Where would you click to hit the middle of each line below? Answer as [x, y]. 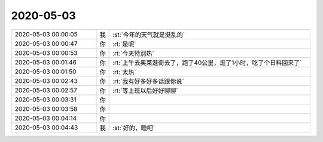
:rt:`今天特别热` [134, 53]
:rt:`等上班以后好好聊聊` [146, 91]
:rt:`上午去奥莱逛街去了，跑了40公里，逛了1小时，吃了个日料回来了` [207, 63]
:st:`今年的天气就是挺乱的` [149, 35]
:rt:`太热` [125, 72]
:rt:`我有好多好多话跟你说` [149, 81]
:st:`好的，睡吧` [134, 128]
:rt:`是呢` [125, 44]
